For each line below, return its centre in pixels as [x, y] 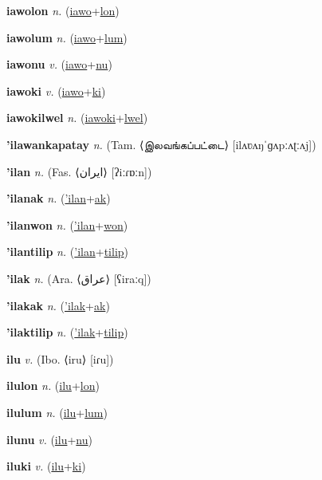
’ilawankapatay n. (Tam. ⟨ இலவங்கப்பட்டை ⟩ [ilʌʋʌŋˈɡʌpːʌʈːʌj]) [161, 144]
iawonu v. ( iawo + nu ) [59, 64]
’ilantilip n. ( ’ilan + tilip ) [68, 252]
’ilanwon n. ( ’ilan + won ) [67, 224]
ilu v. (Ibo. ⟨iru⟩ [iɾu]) [60, 358]
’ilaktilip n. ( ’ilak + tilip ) [67, 332]
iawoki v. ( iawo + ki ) [56, 90]
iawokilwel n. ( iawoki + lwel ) [77, 118]
